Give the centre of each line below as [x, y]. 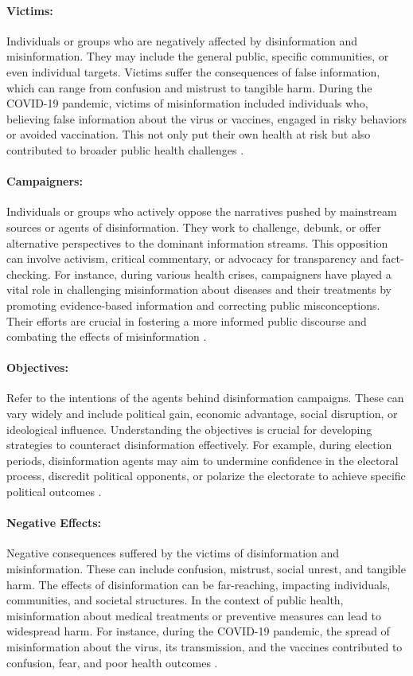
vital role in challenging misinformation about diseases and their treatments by [199, 289]
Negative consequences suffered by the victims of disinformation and [173, 553]
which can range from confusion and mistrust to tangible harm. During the [189, 87]
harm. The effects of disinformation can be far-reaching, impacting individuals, [199, 584]
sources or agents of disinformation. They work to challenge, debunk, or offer [194, 227]
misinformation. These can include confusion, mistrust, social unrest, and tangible [206, 569]
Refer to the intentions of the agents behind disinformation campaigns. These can [205, 398]
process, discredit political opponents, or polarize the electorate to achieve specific [206, 476]
